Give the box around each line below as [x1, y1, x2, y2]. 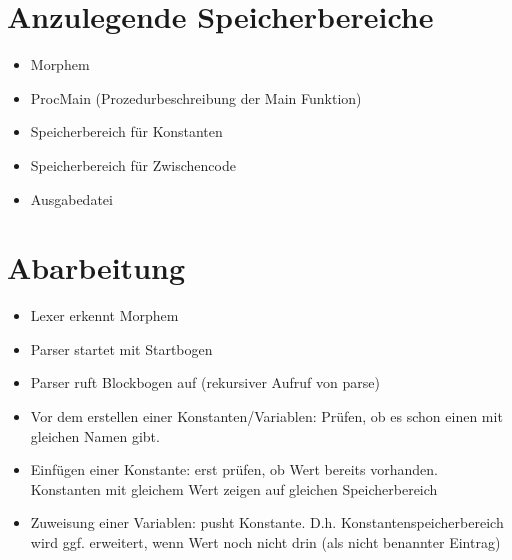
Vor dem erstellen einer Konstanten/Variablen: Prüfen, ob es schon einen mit [30, 406, 503, 426]
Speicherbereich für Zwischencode [30, 154, 236, 175]
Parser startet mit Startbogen [30, 338, 213, 359]
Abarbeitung [7, 247, 186, 288]
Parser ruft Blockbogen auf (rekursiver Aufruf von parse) [30, 372, 380, 393]
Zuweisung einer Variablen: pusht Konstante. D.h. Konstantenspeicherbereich [30, 512, 504, 533]
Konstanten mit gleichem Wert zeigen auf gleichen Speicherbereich [30, 478, 438, 499]
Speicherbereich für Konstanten [30, 121, 223, 142]
